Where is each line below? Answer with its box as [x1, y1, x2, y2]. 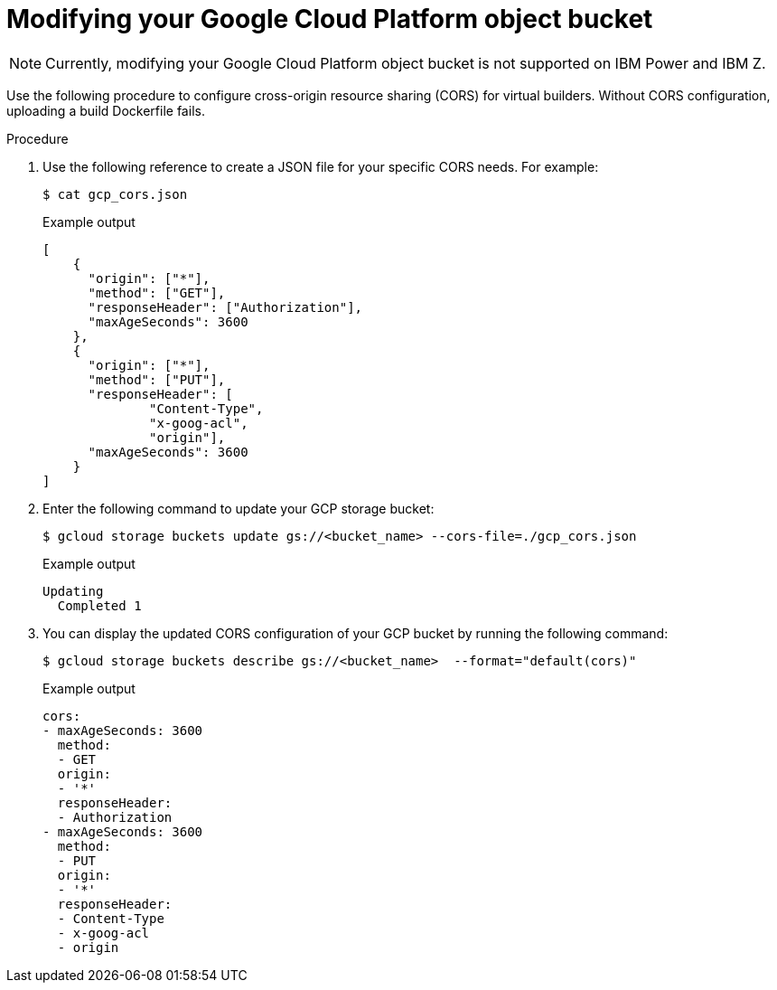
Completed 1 [57, 598, 142, 613]
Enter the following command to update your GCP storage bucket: [42, 500, 435, 516]
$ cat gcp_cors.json [42, 186, 188, 202]
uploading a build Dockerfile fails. [6, 102, 205, 118]
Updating [42, 583, 104, 599]
